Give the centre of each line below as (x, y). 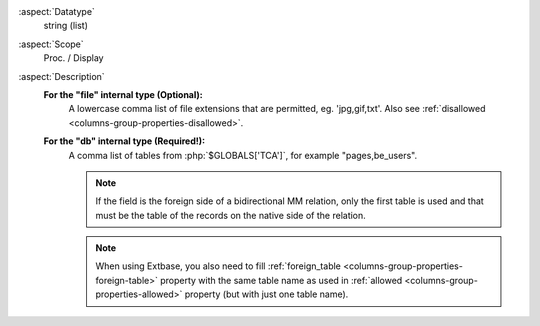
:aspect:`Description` (61, 76)
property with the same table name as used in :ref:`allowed (281, 280)
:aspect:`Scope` (51, 44)
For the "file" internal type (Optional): (123, 94)
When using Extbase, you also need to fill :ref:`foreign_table (218, 266)
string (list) (66, 26)
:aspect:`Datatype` (56, 11)
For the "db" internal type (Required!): (124, 141)
